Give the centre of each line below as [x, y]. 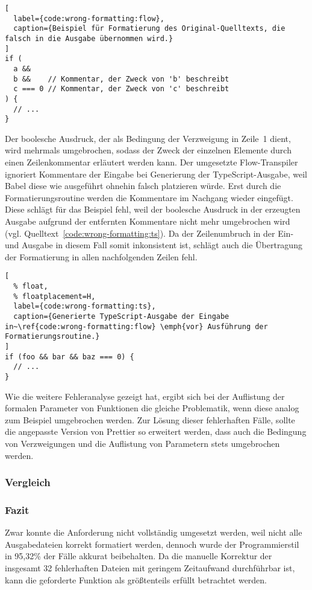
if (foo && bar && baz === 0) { [70, 357]
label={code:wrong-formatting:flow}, [89, 18]
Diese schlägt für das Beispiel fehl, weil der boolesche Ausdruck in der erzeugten [153, 209]
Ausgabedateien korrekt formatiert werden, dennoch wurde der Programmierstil [152, 544]
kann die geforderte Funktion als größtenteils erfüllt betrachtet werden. [136, 579]
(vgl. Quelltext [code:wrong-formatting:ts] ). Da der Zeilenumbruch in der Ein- [149, 233]
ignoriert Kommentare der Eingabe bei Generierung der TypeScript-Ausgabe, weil [156, 174]
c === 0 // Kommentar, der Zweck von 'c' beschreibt [121, 89]
